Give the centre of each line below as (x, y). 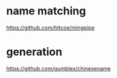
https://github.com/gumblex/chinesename (58, 68)
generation (34, 52)
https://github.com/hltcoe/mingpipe (51, 28)
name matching (46, 11)
